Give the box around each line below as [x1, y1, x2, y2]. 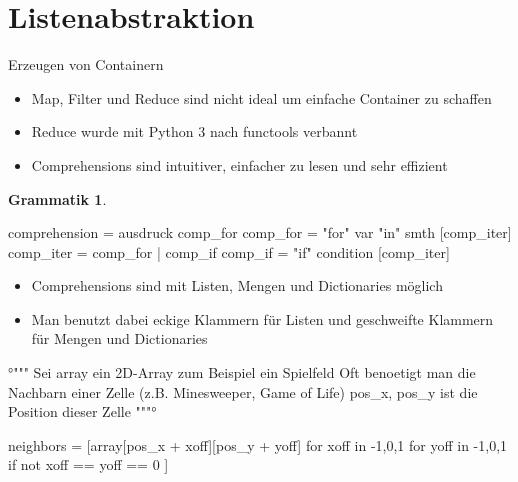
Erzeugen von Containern [8, 54, 164, 75]
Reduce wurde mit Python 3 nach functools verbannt [31, 121, 358, 142]
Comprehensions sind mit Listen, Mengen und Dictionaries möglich [31, 275, 443, 296]
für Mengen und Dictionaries [31, 328, 208, 349]
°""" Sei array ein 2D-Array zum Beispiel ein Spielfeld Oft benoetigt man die [8, 362, 476, 383]
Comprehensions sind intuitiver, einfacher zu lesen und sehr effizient [31, 154, 448, 175]
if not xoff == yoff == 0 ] [8, 454, 169, 475]
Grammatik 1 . [8, 188, 107, 209]
